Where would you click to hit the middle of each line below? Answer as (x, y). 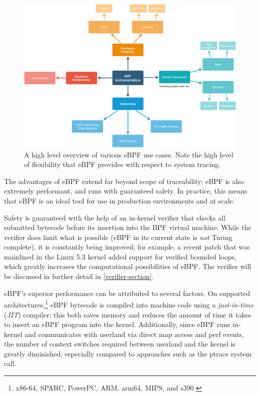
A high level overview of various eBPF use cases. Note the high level (129, 154)
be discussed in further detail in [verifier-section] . (79, 276)
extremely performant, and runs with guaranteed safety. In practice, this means (126, 191)
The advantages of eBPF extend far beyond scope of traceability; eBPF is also (124, 181)
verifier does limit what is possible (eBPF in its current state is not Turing (118, 237)
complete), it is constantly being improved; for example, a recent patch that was (127, 247)
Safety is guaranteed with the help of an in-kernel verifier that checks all (115, 217)
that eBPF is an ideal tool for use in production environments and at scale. (119, 200)
